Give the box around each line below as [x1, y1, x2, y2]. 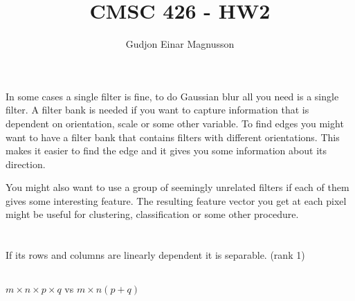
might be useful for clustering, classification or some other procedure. [6, 207, 299, 221]
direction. [6, 156, 46, 171]
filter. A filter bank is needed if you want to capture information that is [6, 102, 309, 117]
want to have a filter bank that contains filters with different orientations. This [6, 129, 340, 144]
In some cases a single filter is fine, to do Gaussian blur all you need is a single [6, 89, 339, 103]
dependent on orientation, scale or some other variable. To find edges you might [6, 116, 344, 130]
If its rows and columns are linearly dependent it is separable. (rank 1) [6, 248, 305, 262]
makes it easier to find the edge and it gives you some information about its [6, 143, 327, 158]
